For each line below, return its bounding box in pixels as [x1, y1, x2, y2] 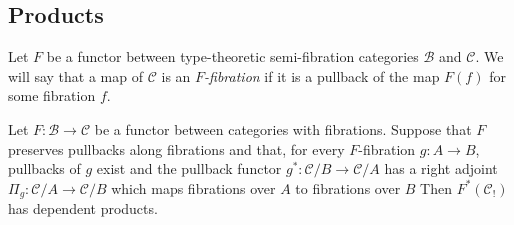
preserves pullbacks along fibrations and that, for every [8, 138, 345, 159]
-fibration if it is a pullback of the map [204, 65, 440, 86]
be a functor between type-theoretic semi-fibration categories [46, 46, 419, 67]
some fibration [8, 85, 96, 106]
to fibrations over [295, 177, 401, 198]
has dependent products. [8, 198, 158, 219]
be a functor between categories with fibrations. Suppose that [94, 118, 472, 139]
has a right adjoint [384, 158, 498, 179]
